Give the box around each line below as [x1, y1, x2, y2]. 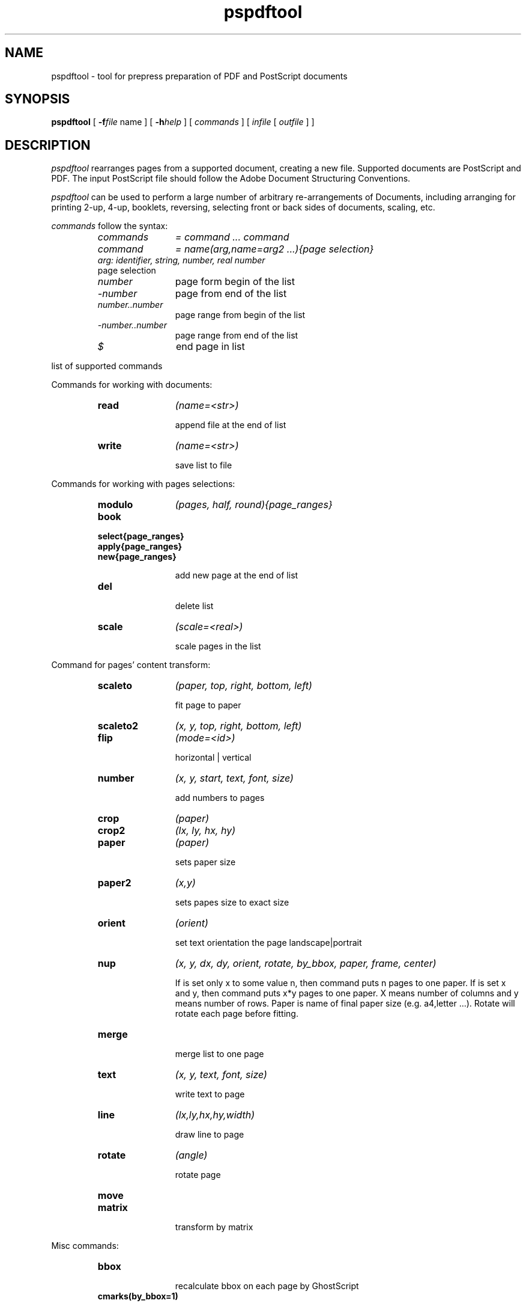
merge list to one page [175, 1049, 264, 1059]
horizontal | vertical [175, 752, 252, 763]
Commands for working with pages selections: [51, 479, 235, 489]
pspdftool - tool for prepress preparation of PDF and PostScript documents [51, 70, 348, 81]
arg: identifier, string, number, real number [97, 255, 265, 266]
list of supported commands [51, 361, 163, 372]
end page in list [175, 340, 245, 353]
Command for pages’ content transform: [51, 660, 211, 670]
